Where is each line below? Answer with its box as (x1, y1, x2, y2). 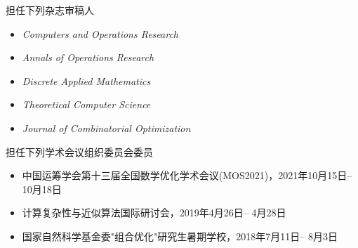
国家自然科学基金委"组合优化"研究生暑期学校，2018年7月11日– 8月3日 (22, 228, 338, 243)
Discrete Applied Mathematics (22, 73, 151, 88)
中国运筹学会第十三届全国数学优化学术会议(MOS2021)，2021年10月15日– (22, 168, 352, 183)
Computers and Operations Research (22, 26, 179, 41)
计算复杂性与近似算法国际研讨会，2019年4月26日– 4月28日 (22, 205, 286, 220)
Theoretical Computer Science (22, 97, 151, 112)
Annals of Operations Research (22, 50, 154, 65)
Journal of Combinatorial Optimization (22, 120, 191, 135)
